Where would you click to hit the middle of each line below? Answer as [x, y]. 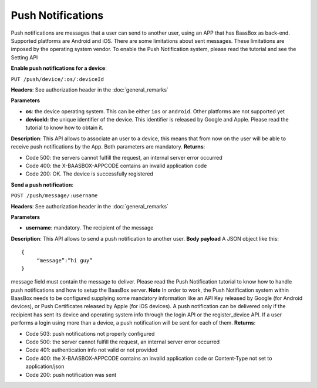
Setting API [24, 57]
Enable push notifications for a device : [59, 68]
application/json [45, 366]
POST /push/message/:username [54, 196]
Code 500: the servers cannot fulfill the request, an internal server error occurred [124, 157]
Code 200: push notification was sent [71, 374]
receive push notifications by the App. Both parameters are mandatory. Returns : [108, 147]
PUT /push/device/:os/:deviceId [57, 79]
